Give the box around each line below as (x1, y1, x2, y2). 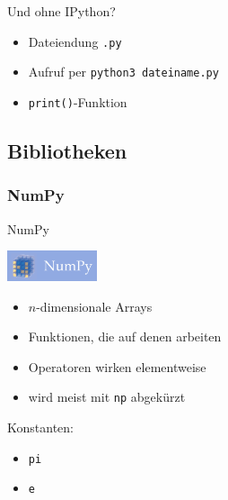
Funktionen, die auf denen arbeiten (28, 327, 222, 346)
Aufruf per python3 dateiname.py (28, 62, 219, 81)
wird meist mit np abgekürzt (28, 387, 186, 406)
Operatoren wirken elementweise (28, 357, 206, 376)
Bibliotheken (7, 136, 127, 164)
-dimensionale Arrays (36, 296, 153, 315)
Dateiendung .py (28, 32, 122, 50)
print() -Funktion (28, 92, 127, 111)
